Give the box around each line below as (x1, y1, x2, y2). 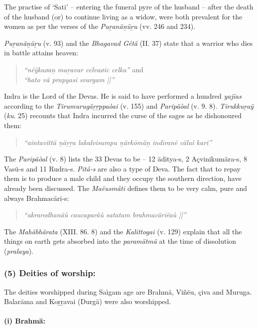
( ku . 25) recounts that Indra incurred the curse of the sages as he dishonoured (4, 110, 242, 121)
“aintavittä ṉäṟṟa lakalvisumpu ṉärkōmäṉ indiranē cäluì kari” (23, 137, 212, 147)
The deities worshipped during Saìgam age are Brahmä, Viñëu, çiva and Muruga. (4, 286, 252, 297)
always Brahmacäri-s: (4, 192, 69, 203)
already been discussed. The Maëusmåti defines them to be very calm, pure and (4, 182, 248, 193)
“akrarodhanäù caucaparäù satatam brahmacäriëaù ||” (23, 209, 186, 220)
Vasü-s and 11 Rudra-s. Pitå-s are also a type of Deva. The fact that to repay (4, 163, 241, 173)
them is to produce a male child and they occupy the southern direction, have (4, 173, 242, 183)
